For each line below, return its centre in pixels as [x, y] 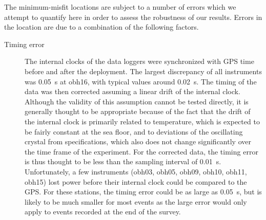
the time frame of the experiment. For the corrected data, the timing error [141, 151]
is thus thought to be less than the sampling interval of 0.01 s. [123, 161]
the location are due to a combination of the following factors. [101, 27]
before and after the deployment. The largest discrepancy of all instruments [143, 71]
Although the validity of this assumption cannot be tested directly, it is [137, 101]
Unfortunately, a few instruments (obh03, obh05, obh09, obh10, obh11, [136, 171]
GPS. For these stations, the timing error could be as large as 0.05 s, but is [143, 192]
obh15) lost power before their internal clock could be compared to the [136, 181]
